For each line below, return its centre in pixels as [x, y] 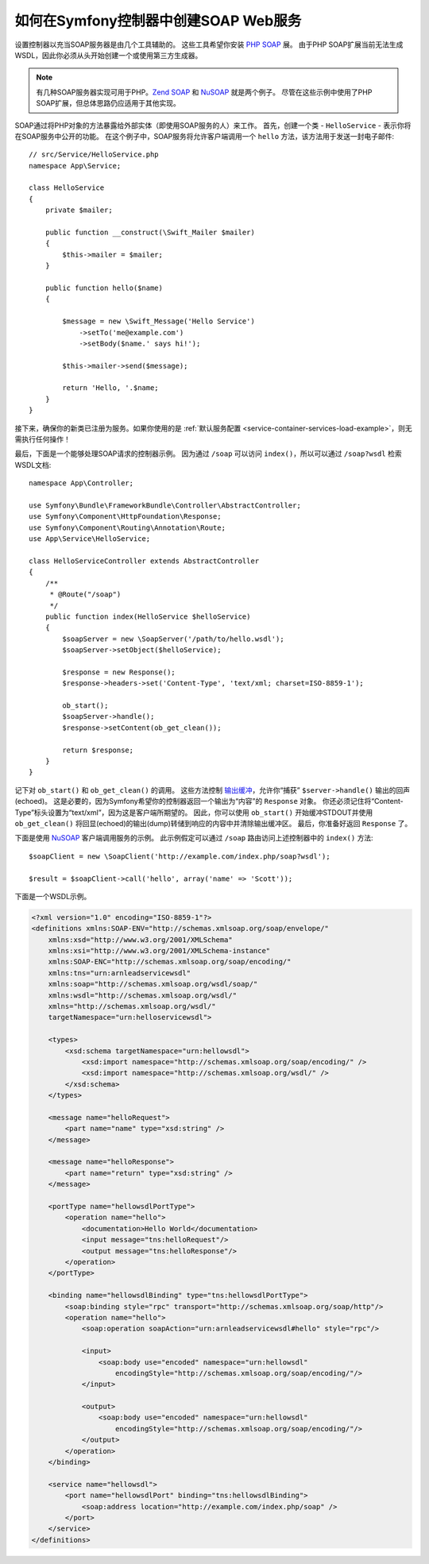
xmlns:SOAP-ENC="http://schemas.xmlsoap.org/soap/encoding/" [170, 962]
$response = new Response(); [119, 672]
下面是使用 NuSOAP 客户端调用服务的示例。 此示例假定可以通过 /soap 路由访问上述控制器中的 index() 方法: [194, 838]
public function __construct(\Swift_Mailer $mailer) [150, 233]
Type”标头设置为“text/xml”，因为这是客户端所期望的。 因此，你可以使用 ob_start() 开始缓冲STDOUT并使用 [194, 812]
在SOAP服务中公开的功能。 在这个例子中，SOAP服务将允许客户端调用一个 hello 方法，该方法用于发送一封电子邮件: [205, 136]
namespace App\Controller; [81, 483]
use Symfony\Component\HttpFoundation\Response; [125, 517]
